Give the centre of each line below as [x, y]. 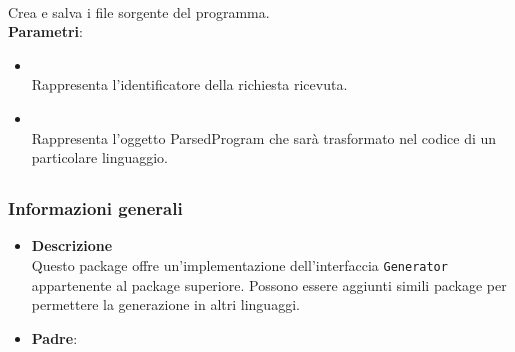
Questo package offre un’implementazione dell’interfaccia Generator [239, 265]
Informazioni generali [95, 208]
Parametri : [45, 31]
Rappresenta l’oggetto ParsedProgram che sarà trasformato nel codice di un [264, 137]
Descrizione [72, 245]
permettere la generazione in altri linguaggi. [165, 304]
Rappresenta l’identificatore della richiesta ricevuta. [189, 84]
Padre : [54, 337]
